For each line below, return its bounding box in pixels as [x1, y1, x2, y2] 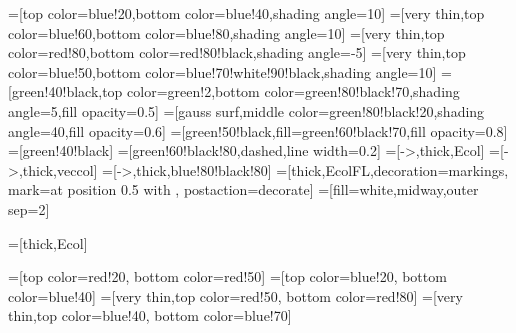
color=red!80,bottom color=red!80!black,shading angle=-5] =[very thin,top [8, 42, 466, 63]
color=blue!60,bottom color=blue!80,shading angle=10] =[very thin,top [8, 22, 445, 43]
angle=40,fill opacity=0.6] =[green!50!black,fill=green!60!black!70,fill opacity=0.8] [8, 120, 508, 141]
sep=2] [8, 198, 50, 219]
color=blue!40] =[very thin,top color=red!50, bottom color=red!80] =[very [8, 285, 463, 306]
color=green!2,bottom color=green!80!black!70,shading [127, 81, 460, 102]
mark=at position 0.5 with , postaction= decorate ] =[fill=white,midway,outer [8, 179, 479, 200]
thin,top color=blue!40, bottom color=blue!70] [8, 305, 292, 326]
